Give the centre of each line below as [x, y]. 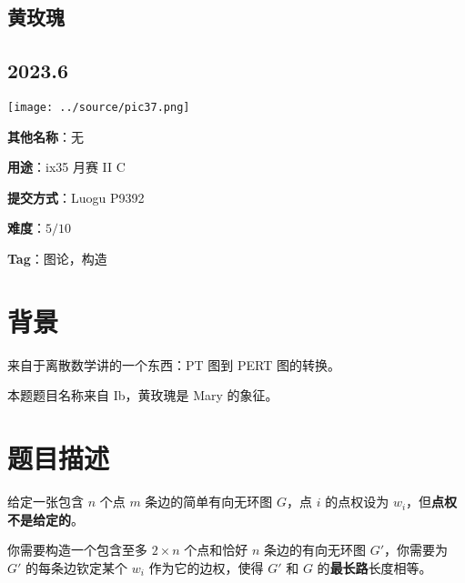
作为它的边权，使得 [206, 567]
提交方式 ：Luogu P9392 [76, 197]
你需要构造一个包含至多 [77, 550]
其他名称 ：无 [45, 136]
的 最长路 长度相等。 [374, 567]
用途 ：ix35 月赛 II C [66, 167]
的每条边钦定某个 [77, 567]
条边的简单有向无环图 [209, 502]
